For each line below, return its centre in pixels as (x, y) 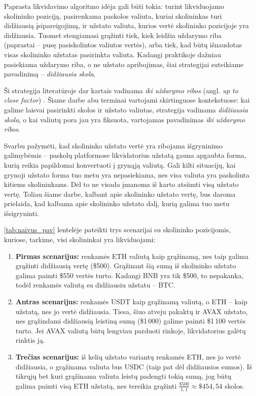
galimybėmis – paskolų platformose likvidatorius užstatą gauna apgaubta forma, (125, 155)
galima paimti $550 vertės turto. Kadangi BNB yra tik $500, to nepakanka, (129, 275)
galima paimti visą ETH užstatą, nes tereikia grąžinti (96, 385)
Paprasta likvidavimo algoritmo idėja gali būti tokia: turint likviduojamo (114, 6)
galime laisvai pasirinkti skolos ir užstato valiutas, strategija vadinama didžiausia (126, 109)
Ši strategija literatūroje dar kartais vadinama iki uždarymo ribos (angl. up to (121, 90)
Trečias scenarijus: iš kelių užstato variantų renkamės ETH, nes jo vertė (128, 357)
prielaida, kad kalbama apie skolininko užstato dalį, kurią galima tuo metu (117, 203)
